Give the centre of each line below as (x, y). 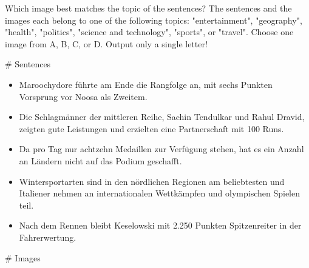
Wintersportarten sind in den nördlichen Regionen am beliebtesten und (152, 181)
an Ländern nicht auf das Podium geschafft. (100, 160)
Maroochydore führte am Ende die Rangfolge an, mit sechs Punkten (146, 84)
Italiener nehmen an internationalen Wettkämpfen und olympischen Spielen (160, 193)
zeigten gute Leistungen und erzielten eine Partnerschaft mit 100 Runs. (151, 128)
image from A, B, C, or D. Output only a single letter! (106, 43)
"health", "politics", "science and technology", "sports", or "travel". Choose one (149, 32)
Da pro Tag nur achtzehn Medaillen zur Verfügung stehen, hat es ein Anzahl (161, 149)
